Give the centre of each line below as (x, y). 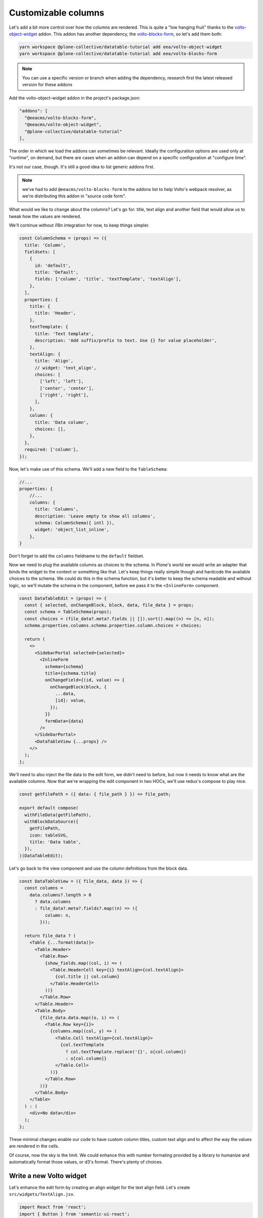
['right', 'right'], (64, 395)
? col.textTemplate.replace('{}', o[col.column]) (126, 1052)
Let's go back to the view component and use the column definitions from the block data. (99, 868)
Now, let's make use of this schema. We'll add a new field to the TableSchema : (88, 469)
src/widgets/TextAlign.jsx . (42, 1194)
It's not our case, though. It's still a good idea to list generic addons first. (82, 167)
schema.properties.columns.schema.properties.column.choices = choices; (113, 626)
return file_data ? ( (50, 936)
